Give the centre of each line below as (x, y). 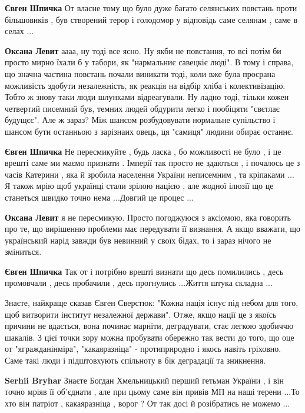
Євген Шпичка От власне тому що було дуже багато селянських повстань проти (151, 8)
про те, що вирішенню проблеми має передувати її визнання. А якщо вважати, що (153, 229)
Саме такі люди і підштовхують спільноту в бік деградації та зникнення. (135, 360)
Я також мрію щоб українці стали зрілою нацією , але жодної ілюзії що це (139, 186)
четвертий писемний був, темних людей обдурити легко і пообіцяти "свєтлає (142, 108)
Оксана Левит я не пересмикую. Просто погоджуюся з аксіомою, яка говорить (148, 217)
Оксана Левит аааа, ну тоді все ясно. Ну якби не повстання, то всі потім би (143, 50)
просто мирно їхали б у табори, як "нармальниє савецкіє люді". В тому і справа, (149, 62)
